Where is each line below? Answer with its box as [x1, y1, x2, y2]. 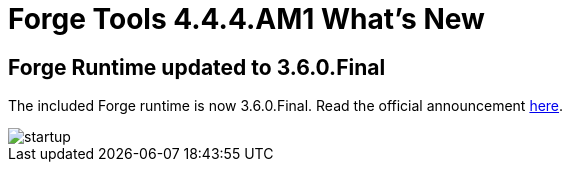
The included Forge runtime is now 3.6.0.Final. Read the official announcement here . [8, 97, 564, 115]
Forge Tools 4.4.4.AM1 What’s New [8, 2, 485, 36]
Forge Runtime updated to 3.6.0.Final [8, 54, 386, 80]
